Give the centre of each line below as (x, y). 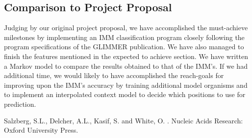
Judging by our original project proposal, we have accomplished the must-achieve (126, 28)
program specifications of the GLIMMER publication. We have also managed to (124, 47)
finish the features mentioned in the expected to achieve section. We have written (126, 56)
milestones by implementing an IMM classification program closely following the (124, 37)
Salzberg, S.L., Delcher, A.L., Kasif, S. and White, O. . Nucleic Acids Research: (124, 120)
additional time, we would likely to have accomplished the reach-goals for (114, 75)
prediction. (20, 104)
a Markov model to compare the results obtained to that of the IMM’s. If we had (126, 66)
